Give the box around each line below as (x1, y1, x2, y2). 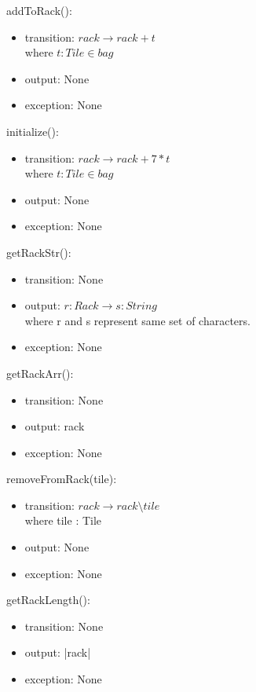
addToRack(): (6, 2, 72, 18)
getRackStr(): (6, 243, 71, 260)
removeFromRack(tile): (6, 470, 117, 487)
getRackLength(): (6, 591, 90, 608)
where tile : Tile (24, 512, 102, 529)
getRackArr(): (6, 364, 74, 381)
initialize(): (6, 123, 59, 139)
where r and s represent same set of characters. (24, 312, 251, 328)
